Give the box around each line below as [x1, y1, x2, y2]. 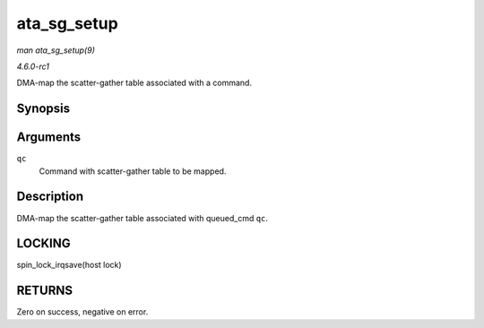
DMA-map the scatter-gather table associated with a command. [16, 77, 253, 89]
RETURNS [16, 283, 73, 298]
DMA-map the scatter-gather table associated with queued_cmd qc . [16, 212, 269, 223]
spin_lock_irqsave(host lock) [16, 260, 122, 271]
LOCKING [16, 236, 71, 251]
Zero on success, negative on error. [16, 306, 149, 317]
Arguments [16, 130, 82, 145]
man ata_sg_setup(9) [16, 45, 96, 56]
